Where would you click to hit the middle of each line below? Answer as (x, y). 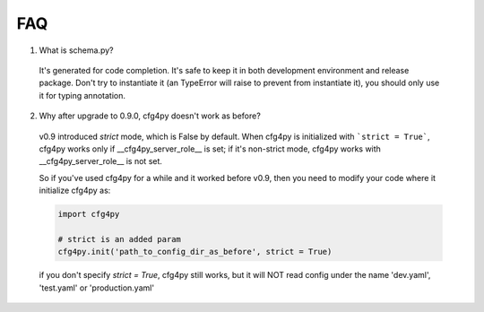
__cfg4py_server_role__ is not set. (101, 161)
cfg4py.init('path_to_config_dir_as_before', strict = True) (195, 252)
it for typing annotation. (82, 95)
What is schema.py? (76, 50)
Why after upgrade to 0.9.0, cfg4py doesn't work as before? (150, 116)
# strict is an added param (119, 239)
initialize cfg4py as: (75, 191)
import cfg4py (89, 214)
